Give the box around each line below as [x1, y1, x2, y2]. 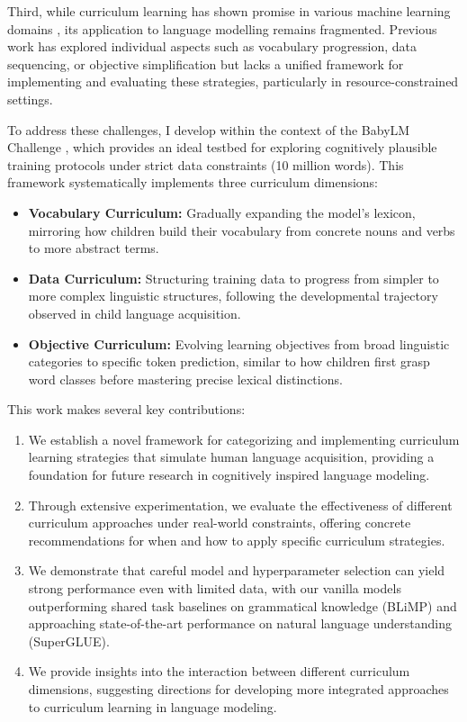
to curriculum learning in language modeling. [28, 697, 277, 716]
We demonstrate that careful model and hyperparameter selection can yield [28, 561, 445, 580]
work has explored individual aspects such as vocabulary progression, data [7, 37, 417, 56]
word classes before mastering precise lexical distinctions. [28, 369, 343, 388]
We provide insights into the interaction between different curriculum [28, 662, 410, 681]
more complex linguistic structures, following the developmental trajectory [28, 286, 438, 305]
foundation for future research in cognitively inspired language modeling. [28, 465, 430, 484]
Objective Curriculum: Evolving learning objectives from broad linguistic [28, 334, 450, 353]
